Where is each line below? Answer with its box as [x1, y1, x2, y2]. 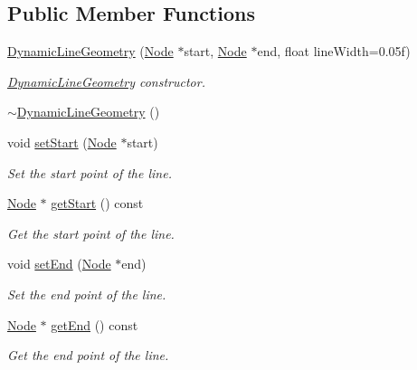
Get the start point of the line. [7, 223, 175, 242]
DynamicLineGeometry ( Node [7, 42, 174, 61]
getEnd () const [51, 315, 138, 334]
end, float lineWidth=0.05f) [257, 42, 411, 61]
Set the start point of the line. [7, 163, 172, 182]
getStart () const [51, 194, 144, 213]
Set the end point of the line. [7, 284, 166, 303]
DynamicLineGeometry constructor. [7, 71, 205, 90]
